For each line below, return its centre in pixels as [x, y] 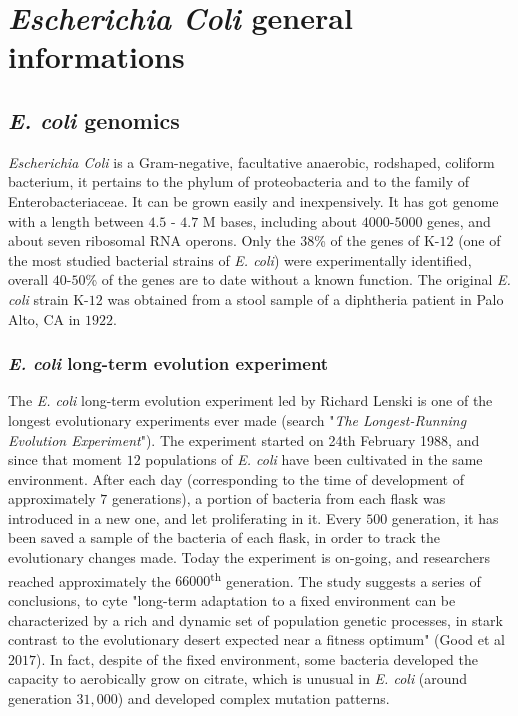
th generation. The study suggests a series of [345, 579]
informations [96, 56]
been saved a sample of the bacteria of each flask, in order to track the [224, 537]
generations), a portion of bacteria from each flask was [278, 498]
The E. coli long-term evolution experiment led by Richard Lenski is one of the [250, 400]
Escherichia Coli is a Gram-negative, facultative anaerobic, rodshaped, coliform [251, 161]
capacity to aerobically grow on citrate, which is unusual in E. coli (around [238, 678]
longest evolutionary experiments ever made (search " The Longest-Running [237, 419]
